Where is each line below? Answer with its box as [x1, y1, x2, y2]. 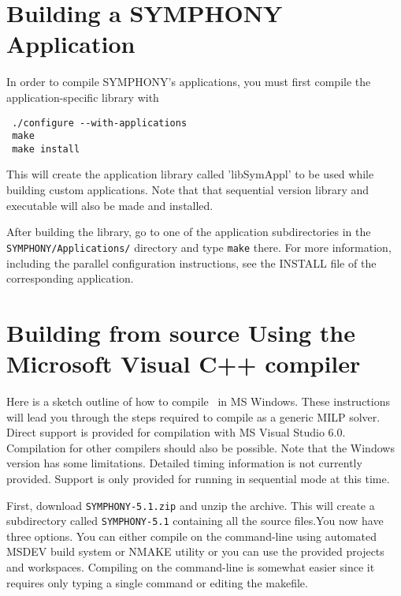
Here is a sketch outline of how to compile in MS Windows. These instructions [6, 393, 391, 409]
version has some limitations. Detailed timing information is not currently [6, 455, 362, 471]
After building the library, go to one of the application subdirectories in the [6, 223, 371, 240]
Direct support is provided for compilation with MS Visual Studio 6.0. [6, 424, 346, 440]
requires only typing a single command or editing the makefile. [6, 574, 308, 590]
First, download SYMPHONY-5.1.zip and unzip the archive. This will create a [6, 497, 375, 513]
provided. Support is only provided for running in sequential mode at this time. [6, 470, 390, 486]
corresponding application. [6, 270, 134, 287]
